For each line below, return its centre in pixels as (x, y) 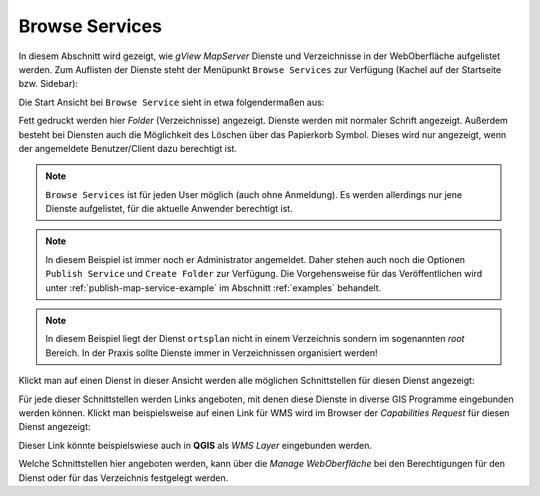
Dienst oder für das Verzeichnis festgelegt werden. (123, 477)
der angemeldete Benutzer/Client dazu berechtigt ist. (127, 148)
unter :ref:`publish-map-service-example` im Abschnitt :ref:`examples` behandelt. (213, 287)
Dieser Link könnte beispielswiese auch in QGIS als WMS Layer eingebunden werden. (195, 445)
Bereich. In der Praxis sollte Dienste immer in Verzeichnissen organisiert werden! (212, 352)
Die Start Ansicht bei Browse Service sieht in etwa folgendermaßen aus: (171, 102)
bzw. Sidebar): (48, 84)
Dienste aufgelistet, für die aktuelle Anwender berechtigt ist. (169, 209)
